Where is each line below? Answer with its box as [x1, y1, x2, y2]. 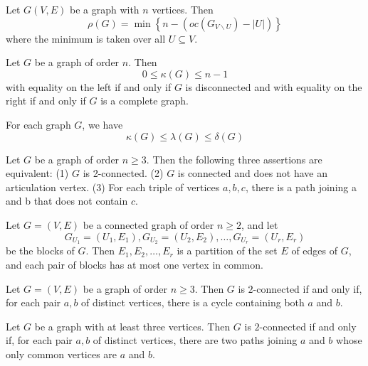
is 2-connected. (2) [83, 166, 164, 181]
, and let [241, 217, 278, 232]
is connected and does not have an [177, 166, 327, 181]
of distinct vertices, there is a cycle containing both [81, 295, 305, 310]
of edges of [291, 243, 338, 258]
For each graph [6, 117, 71, 131]
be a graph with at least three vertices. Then [34, 318, 231, 333]
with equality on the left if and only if [6, 79, 172, 94]
